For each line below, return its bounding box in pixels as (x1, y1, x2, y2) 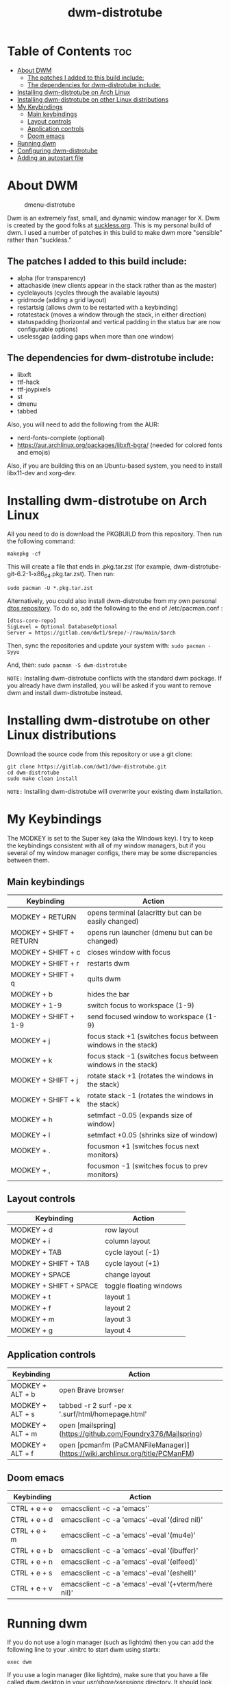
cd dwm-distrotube (7, 769, 60, 777)
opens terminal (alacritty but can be (87, 908, 202, 918)
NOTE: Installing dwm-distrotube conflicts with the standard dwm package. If (7, 674, 222, 683)
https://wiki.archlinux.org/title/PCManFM (61, 1448, 192, 1458)
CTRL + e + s (10, 1568, 53, 1578)
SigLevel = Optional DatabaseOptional (7, 624, 118, 630)
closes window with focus (87, 947, 171, 957)
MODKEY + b (10, 989, 53, 999)
